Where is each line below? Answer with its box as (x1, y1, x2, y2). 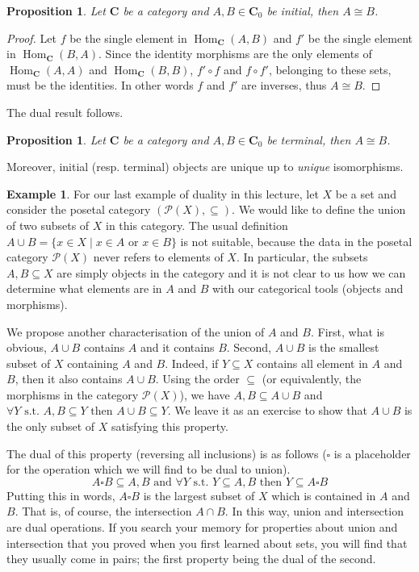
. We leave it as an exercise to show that (167, 402, 367, 419)
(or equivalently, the (262, 370, 362, 387)
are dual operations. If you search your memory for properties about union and (6, 519, 398, 536)
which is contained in (271, 486, 376, 503)
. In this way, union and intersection (224, 503, 404, 520)
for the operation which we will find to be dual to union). (6, 461, 291, 478)
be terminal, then (266, 131, 351, 148)
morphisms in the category (6, 386, 139, 403)
